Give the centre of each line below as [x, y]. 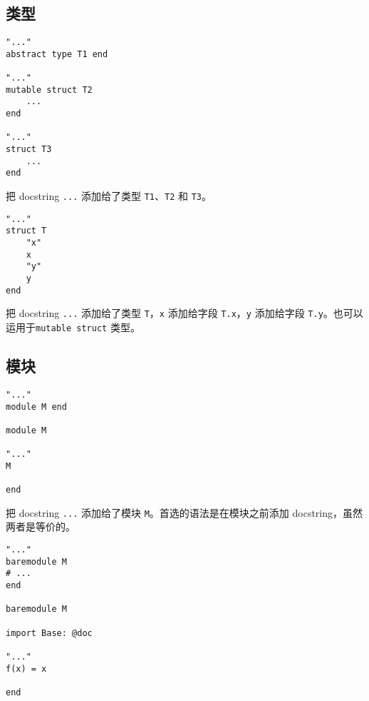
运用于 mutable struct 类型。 [73, 327]
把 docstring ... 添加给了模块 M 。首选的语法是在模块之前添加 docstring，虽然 [184, 512]
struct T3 [29, 150]
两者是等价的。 [41, 526]
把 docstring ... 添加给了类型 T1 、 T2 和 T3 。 [109, 196]
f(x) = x [26, 669]
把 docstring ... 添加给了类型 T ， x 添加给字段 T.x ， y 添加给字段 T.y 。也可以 [184, 313]
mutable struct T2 [49, 90]
